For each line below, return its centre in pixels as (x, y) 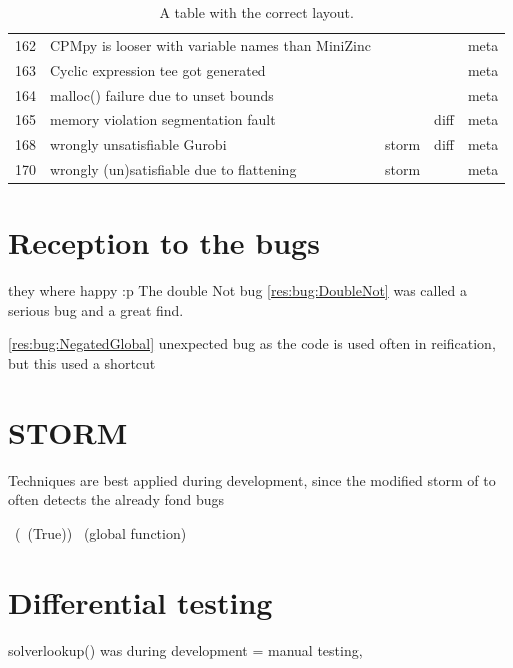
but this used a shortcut (82, 363)
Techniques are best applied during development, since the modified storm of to (252, 479)
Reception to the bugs (164, 242)
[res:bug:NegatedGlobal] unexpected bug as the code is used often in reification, (252, 343)
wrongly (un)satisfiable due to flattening (173, 169)
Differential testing (140, 601)
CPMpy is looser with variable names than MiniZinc (210, 44)
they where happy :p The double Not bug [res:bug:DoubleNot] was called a (237, 290)
